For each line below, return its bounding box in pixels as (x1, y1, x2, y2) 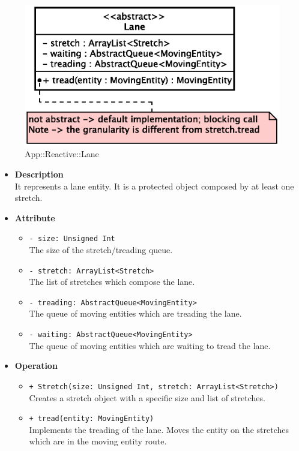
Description (14, 167, 64, 180)
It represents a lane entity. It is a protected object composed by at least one (14, 179, 294, 192)
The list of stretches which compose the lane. (29, 275, 195, 288)
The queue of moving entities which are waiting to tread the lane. (29, 339, 271, 351)
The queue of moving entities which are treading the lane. (29, 307, 242, 320)
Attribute (14, 211, 55, 224)
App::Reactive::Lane (25, 148, 99, 160)
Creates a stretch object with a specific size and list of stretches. (29, 391, 265, 404)
